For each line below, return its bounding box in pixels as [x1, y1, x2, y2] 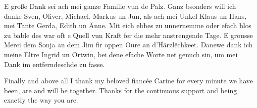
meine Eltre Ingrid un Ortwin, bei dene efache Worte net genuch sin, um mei [4, 49, 238, 59]
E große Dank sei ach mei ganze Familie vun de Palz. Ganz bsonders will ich [4, 1, 236, 11]
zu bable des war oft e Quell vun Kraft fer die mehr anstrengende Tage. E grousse [4, 30, 253, 40]
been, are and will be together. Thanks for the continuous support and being [4, 85, 237, 95]
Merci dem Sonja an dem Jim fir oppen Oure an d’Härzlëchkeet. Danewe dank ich [4, 39, 253, 50]
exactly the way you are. [4, 95, 78, 105]
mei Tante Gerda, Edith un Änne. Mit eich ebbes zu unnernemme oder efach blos [4, 20, 252, 31]
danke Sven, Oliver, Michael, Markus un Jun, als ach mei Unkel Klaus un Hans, [4, 10, 247, 21]
